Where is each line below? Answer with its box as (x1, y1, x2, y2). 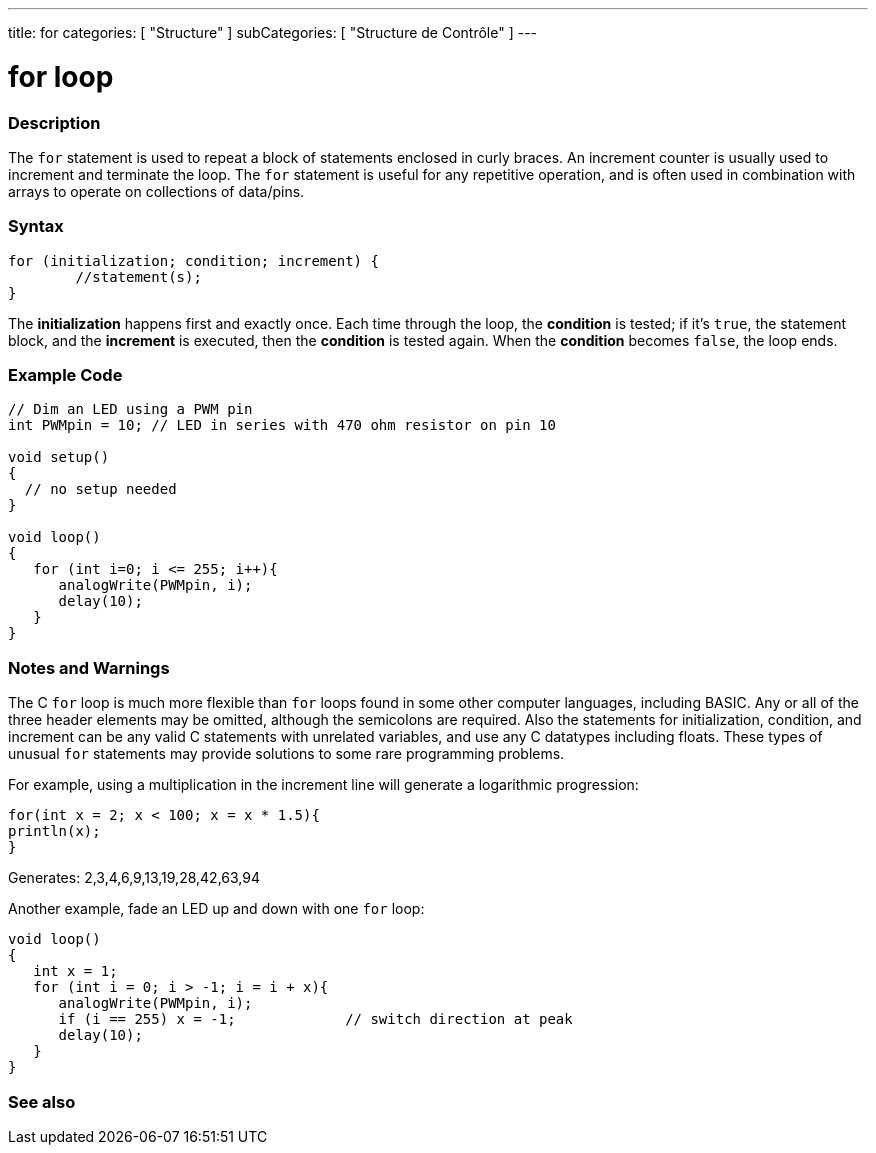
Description (8, 112, 101, 133)
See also (8, 1091, 76, 1112)
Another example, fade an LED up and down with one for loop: (8, 900, 425, 918)
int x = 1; (33, 963, 118, 980)
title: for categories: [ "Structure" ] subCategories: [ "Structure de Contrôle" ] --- (8, 24, 538, 41)
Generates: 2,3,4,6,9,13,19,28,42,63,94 (8, 869, 261, 887)
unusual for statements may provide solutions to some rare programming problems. (8, 745, 565, 763)
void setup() (8, 449, 110, 466)
